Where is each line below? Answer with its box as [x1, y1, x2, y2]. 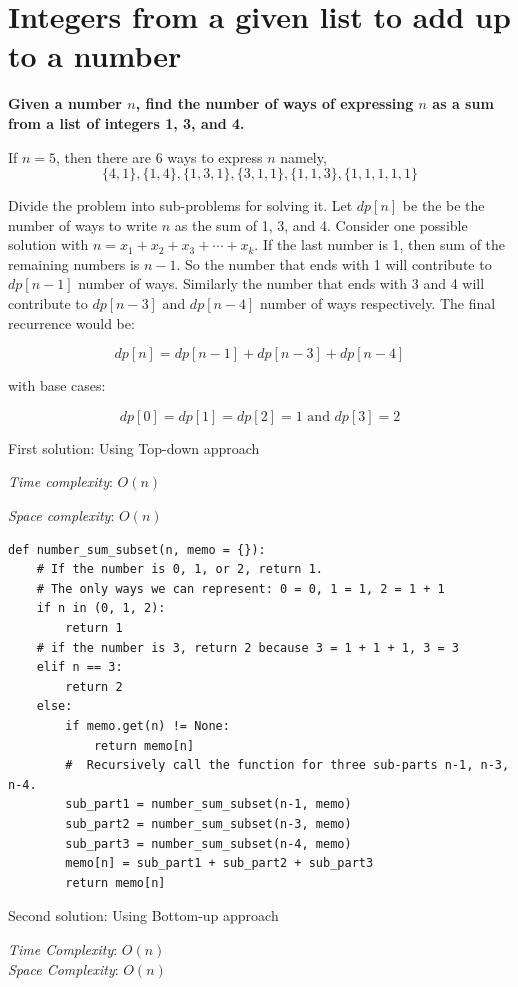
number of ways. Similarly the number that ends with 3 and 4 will [78, 273, 485, 294]
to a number [8, 35, 182, 76]
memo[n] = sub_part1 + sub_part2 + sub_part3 [65, 856, 374, 871]
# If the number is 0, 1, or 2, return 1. [36, 562, 323, 577]
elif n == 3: [36, 660, 123, 675]
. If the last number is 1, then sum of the [254, 234, 506, 255]
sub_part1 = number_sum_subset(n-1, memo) [65, 797, 352, 812]
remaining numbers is [8, 253, 140, 274]
